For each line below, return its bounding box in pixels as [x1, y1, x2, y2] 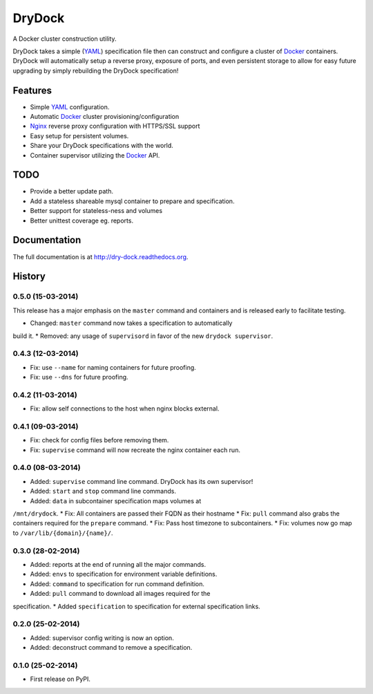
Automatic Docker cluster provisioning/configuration [30, 113, 180, 121]
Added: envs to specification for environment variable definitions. [30, 570, 218, 579]
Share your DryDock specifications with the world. [30, 142, 174, 150]
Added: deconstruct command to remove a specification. [30, 644, 193, 652]
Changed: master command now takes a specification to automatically [30, 319, 233, 328]
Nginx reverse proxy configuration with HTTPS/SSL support [30, 122, 200, 131]
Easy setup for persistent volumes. [30, 131, 129, 140]
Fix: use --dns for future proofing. [30, 373, 128, 382]
